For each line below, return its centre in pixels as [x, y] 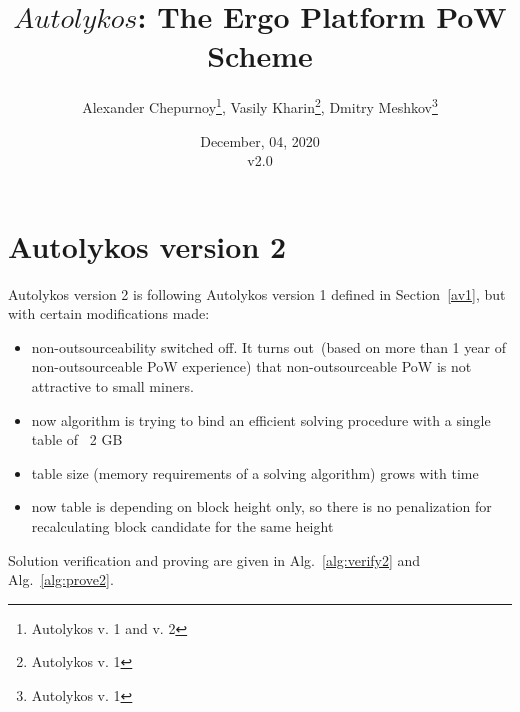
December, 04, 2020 [260, 140]
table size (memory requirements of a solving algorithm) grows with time [255, 472]
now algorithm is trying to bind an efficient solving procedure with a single [261, 419]
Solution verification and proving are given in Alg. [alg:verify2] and [214, 559]
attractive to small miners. [112, 386]
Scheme [260, 55]
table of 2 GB [77, 439]
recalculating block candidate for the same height [182, 526]
